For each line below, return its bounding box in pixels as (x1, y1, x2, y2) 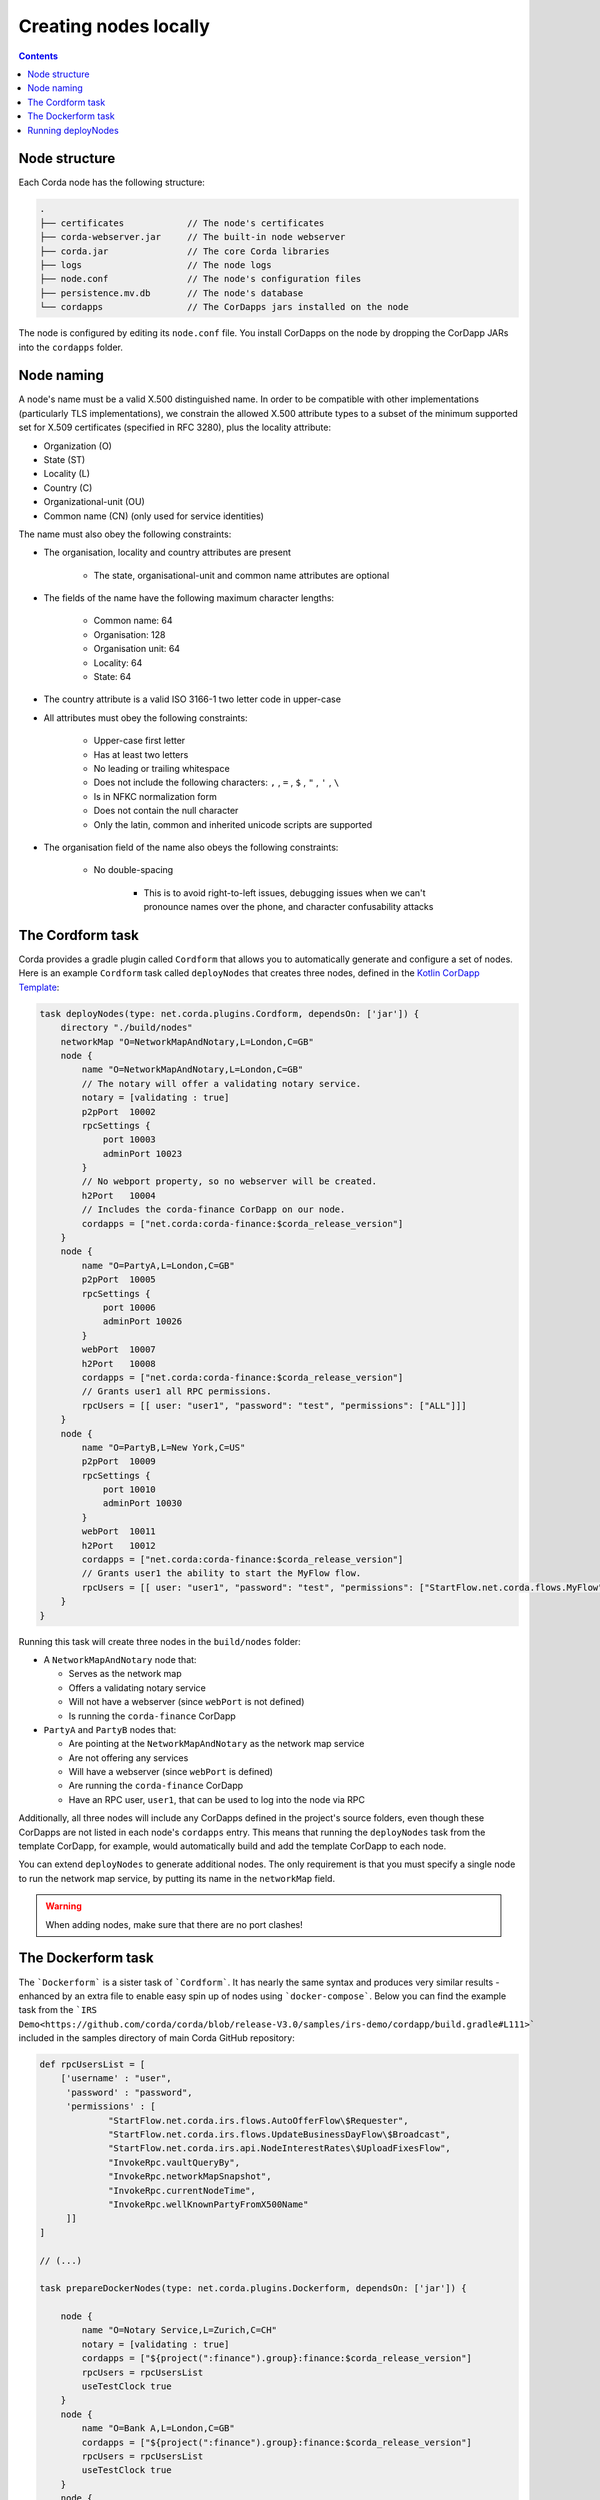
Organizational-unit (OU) (43, 496, 145, 508)
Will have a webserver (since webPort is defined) (68, 1766, 274, 1778)
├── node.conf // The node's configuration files (39, 273, 362, 285)
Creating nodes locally (18, 15, 210, 37)
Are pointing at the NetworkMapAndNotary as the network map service (68, 1738, 365, 1750)
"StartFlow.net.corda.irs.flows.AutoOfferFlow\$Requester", (108, 2115, 409, 2126)
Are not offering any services (68, 1751, 189, 1764)
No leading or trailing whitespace (93, 763, 230, 774)
